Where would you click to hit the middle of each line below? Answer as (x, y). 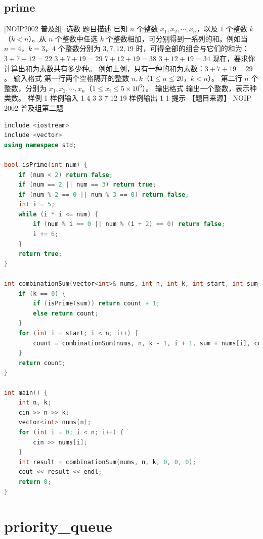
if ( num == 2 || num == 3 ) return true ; (87, 185)
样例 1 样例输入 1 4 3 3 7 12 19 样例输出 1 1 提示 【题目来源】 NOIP (139, 98)
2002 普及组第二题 (34, 107)
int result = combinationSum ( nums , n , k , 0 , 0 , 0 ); (107, 462)
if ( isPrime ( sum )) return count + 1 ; (96, 304)
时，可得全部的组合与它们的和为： (192, 48)
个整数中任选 (77, 38)
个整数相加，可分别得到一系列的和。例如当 (177, 38)
